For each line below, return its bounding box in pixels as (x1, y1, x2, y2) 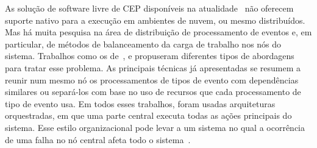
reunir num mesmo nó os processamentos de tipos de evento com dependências (5, 73, 299, 86)
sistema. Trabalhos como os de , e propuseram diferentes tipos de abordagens (5, 49, 294, 62)
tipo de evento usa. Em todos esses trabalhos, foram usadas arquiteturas (5, 97, 276, 110)
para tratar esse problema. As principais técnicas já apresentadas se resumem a (5, 61, 301, 74)
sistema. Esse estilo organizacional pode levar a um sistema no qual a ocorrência (5, 121, 305, 133)
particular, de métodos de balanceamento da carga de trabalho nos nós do (5, 37, 282, 50)
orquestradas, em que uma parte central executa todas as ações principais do (5, 109, 292, 122)
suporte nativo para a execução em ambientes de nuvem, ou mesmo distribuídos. (5, 13, 305, 26)
